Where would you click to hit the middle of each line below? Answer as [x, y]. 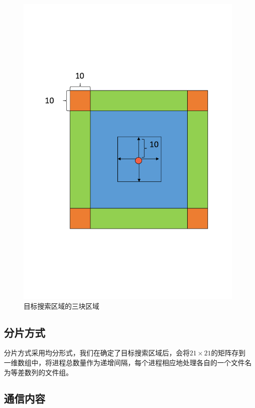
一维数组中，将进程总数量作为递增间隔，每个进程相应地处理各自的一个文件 [124, 362]
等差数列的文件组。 [42, 372]
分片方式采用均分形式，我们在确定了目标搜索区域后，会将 [97, 353]
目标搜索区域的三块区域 [61, 306]
